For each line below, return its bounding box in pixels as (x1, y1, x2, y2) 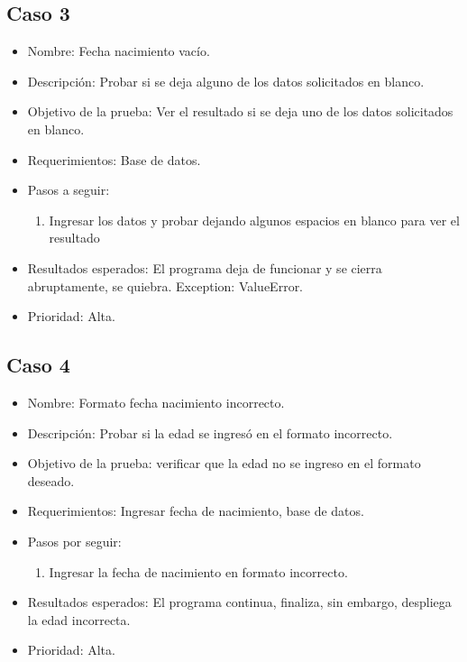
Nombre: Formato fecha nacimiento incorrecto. (27, 392, 285, 411)
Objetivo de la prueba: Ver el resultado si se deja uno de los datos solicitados (27, 102, 453, 121)
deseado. (27, 471, 75, 490)
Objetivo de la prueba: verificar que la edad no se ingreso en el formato (27, 454, 421, 473)
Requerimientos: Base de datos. (27, 150, 201, 169)
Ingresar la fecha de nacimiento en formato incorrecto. (49, 562, 348, 581)
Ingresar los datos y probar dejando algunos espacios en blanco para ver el (49, 210, 460, 229)
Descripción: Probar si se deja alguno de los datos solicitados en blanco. (27, 71, 425, 90)
